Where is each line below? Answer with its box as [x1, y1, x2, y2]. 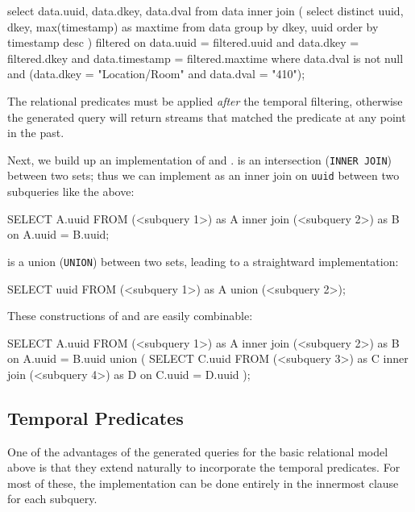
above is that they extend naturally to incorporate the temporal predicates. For [7, 459, 400, 476]
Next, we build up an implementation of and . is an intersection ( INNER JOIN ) [7, 151, 392, 168]
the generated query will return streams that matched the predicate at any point [7, 108, 406, 125]
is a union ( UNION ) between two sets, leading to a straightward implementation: [7, 252, 399, 269]
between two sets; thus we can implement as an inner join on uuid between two [7, 167, 400, 184]
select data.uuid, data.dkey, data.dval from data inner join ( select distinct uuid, [7, 2, 404, 19]
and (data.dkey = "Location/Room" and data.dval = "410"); [7, 65, 305, 82]
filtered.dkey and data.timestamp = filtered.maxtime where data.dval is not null [7, 49, 404, 66]
